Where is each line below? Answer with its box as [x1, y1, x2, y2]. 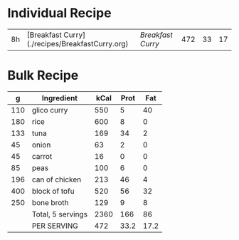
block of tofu [31, 186, 75, 196]
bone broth [31, 197, 69, 207]
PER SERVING [31, 221, 78, 231]
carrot [31, 151, 53, 161]
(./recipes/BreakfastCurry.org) [26, 38, 129, 48]
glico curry [31, 105, 68, 115]
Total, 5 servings [31, 209, 87, 219]
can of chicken [31, 174, 82, 184]
